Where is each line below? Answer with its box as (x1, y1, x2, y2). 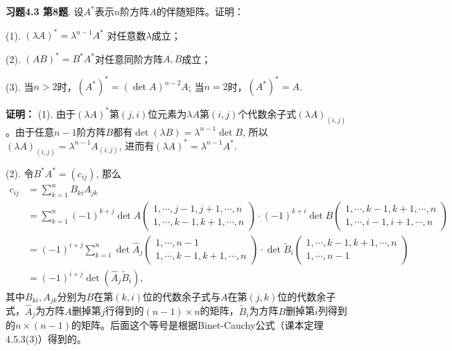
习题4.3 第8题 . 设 (6, 4, 84, 18)
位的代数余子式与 (143, 289, 221, 304)
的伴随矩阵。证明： (156, 4, 244, 18)
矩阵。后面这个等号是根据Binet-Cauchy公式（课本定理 (80, 318, 324, 332)
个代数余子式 (238, 106, 297, 120)
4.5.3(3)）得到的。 (6, 331, 87, 345)
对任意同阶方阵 (94, 51, 163, 66)
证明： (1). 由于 (6, 106, 76, 120)
